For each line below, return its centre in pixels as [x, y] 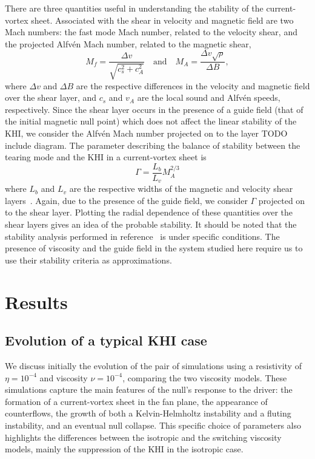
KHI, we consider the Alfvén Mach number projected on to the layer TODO [146, 133]
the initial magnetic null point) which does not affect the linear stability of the [151, 121]
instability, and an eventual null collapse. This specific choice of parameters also [153, 425]
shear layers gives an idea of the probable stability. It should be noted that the [151, 224]
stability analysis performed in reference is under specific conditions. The [142, 236]
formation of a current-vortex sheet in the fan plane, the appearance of [136, 401]
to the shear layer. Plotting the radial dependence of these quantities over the [149, 212]
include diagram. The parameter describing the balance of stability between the [153, 145]
